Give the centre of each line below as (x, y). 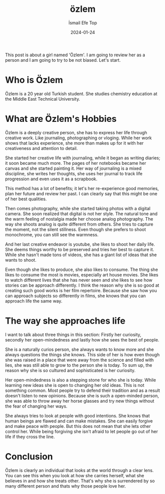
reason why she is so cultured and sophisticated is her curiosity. (70, 370)
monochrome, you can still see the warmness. (52, 234)
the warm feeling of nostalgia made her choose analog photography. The (79, 219)
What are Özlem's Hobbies (61, 119)
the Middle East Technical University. (43, 99)
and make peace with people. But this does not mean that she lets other (78, 426)
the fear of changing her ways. (36, 406)
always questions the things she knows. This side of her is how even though (82, 354)
